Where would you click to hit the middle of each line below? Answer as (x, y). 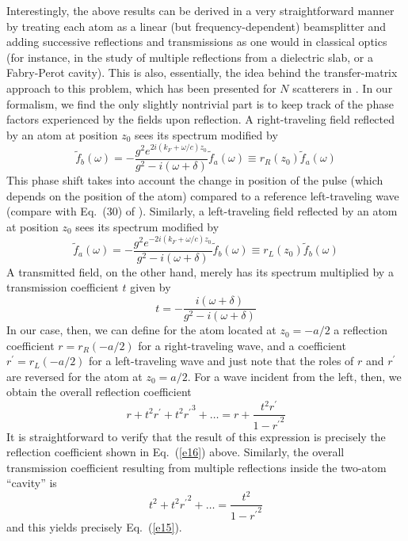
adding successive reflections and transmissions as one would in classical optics (197, 42)
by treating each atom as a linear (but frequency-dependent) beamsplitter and (196, 26)
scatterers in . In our (343, 88)
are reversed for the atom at (74, 376)
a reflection (360, 330)
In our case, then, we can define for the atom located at (141, 330)
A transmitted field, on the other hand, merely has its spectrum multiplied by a (200, 271)
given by (151, 287)
